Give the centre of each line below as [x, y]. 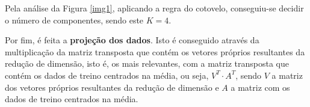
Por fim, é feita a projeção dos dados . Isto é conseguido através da [132, 40]
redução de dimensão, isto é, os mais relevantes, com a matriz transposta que [147, 63]
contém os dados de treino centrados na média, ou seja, [107, 75]
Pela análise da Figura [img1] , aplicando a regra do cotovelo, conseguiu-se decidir [154, 8]
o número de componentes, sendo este [74, 20]
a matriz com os [260, 87]
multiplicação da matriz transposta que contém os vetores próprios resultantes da [155, 51]
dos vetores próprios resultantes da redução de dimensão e [112, 87]
